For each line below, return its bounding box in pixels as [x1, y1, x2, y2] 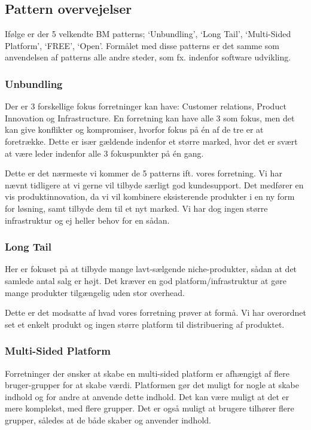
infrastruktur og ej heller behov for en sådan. [5, 214, 170, 226]
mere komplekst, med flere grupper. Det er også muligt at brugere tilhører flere [5, 402, 294, 414]
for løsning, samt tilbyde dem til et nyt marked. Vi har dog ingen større [5, 202, 268, 214]
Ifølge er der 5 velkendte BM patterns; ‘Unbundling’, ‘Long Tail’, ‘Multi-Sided [5, 28, 291, 40]
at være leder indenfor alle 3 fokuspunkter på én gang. [5, 147, 204, 159]
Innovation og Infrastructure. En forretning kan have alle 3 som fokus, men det [5, 111, 295, 124]
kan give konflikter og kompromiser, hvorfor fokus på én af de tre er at [5, 123, 264, 136]
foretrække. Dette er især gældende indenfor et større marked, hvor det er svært [5, 135, 298, 147]
